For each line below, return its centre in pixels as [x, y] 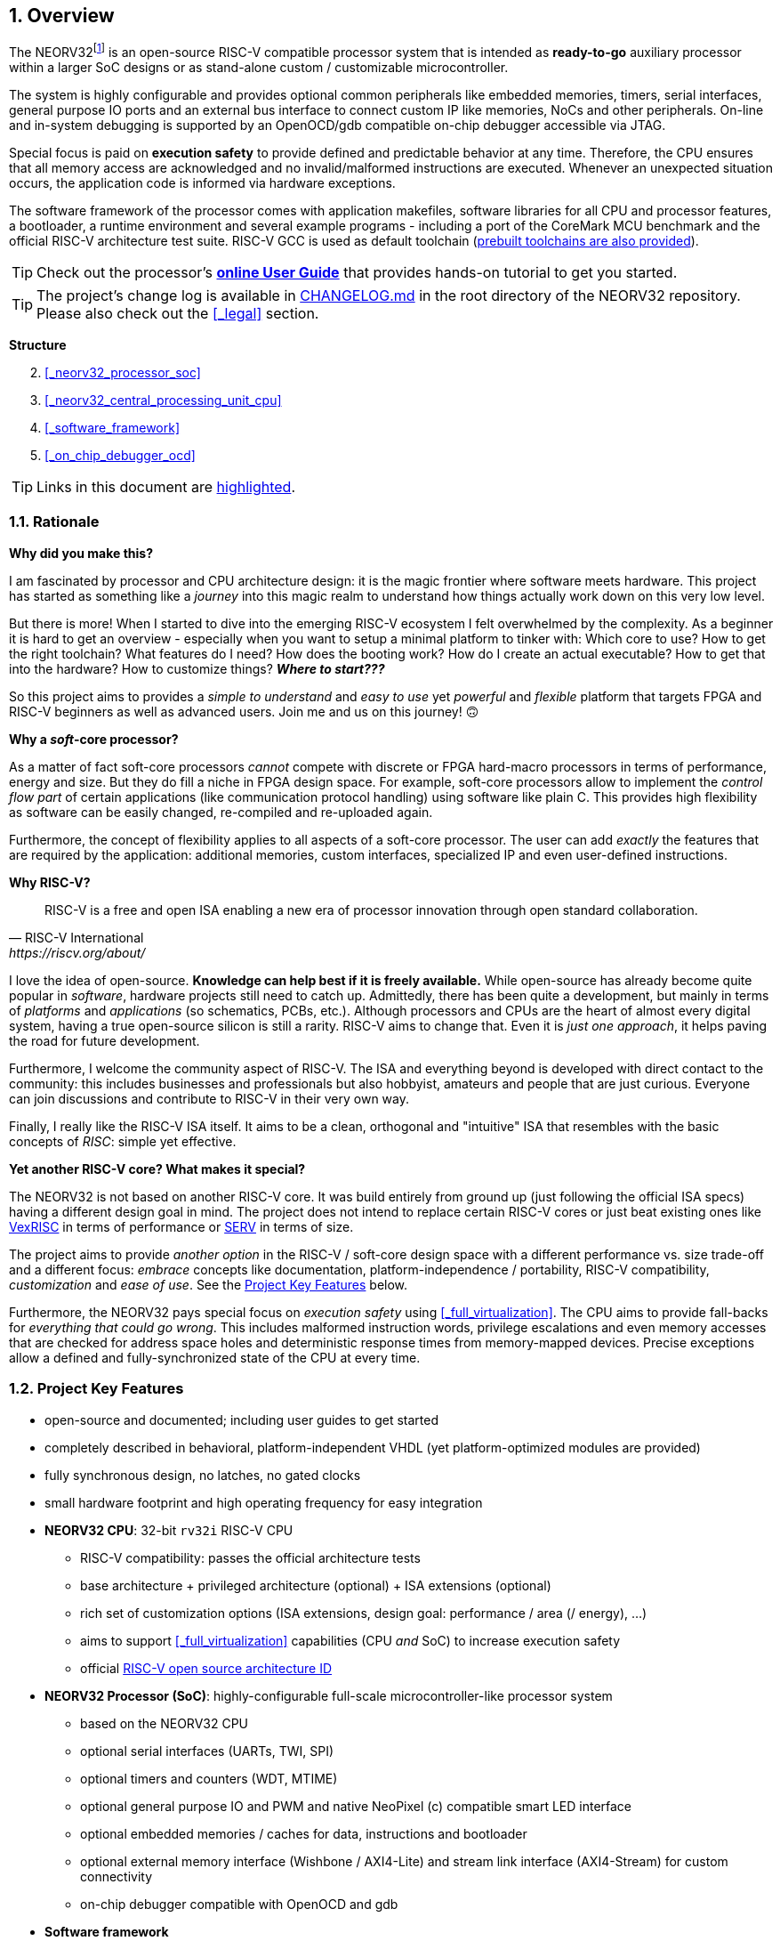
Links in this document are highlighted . [166, 487]
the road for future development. [105, 1040]
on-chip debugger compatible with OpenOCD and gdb [239, 1904]
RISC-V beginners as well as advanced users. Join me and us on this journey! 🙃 [244, 711]
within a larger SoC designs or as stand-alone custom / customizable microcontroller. [259, 68]
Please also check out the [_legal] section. [178, 314]
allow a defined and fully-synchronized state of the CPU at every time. [215, 1357]
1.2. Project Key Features [96, 1389]
